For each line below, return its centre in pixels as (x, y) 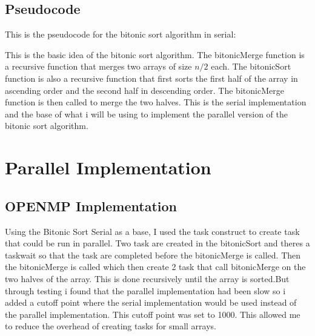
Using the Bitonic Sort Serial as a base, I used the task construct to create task (152, 231)
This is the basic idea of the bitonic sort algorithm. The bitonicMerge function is (155, 54)
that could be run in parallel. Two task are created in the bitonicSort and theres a (157, 243)
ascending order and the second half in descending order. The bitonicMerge (144, 90)
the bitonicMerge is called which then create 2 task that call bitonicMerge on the (155, 267)
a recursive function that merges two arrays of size (98, 66)
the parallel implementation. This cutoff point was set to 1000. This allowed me (153, 314)
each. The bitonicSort (251, 66)
